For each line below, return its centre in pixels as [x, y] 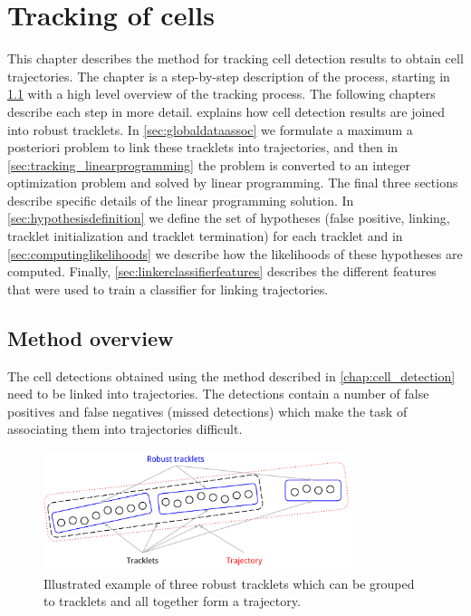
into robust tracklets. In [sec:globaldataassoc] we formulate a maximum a [210, 129]
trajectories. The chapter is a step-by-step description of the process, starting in [229, 76]
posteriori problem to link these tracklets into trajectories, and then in [203, 147]
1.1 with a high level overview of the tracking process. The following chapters [221, 94]
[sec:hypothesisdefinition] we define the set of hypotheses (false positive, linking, [229, 218]
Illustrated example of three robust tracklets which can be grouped [229, 583]
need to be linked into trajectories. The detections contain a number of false [218, 394]
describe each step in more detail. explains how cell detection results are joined [226, 111]
